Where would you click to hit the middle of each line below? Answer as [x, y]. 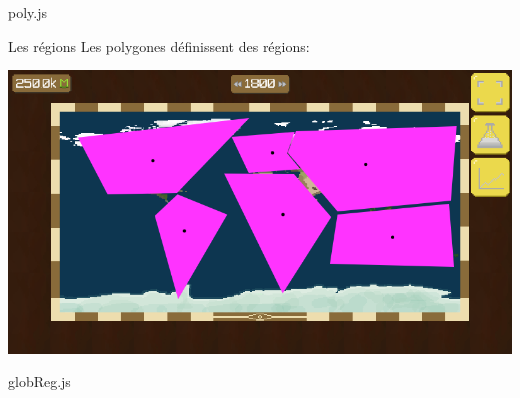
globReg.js [39, 381]
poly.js [27, 12]
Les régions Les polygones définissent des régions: [159, 45]
